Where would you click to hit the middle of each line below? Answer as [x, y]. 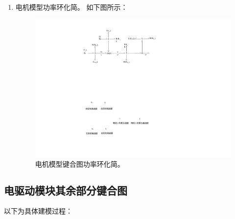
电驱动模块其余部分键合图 [66, 190]
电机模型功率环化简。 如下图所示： [71, 7]
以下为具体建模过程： [38, 211]
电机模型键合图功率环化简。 [80, 164]
